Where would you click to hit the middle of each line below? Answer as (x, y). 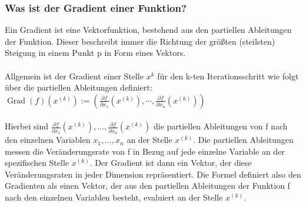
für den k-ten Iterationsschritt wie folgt (228, 76)
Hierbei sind (27, 126)
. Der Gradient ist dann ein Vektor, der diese (171, 163)
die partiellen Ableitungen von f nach (220, 126)
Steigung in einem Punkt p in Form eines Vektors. (95, 53)
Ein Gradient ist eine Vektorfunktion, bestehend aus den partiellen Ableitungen (148, 30)
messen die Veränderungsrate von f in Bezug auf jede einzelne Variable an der (145, 151)
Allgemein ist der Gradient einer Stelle (74, 76)
